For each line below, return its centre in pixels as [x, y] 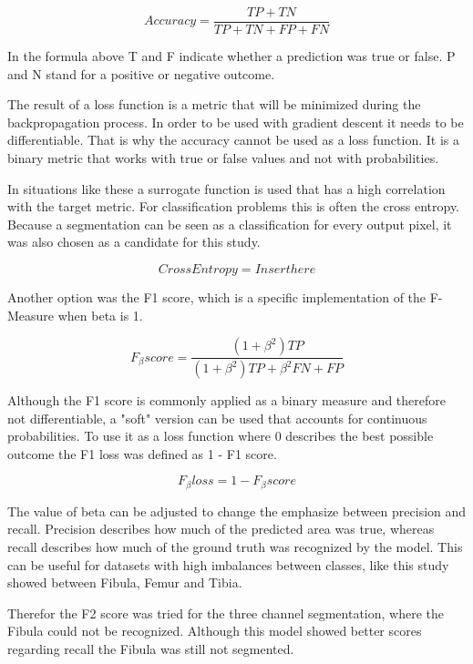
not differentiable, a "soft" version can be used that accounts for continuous [217, 418]
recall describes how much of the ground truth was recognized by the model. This [235, 547]
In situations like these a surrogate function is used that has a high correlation [226, 188]
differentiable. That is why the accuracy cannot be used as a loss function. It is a [233, 140]
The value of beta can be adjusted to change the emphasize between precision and [237, 511]
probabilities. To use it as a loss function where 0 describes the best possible [221, 436]
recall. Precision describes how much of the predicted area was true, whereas [221, 529]
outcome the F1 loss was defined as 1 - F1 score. [142, 453]
